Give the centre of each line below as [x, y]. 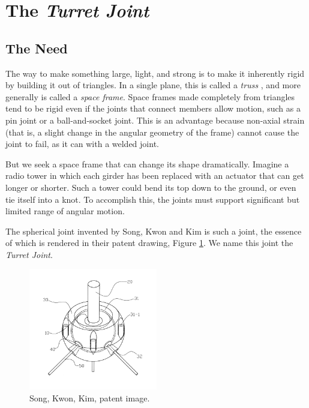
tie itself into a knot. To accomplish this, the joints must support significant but [153, 199]
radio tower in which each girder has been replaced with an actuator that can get [155, 175]
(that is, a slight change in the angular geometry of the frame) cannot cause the [152, 132]
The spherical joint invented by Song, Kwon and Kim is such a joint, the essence [154, 231]
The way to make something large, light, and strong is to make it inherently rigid [155, 73]
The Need [37, 48]
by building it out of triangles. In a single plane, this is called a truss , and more [153, 85]
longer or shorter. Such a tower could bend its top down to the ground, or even [151, 187]
